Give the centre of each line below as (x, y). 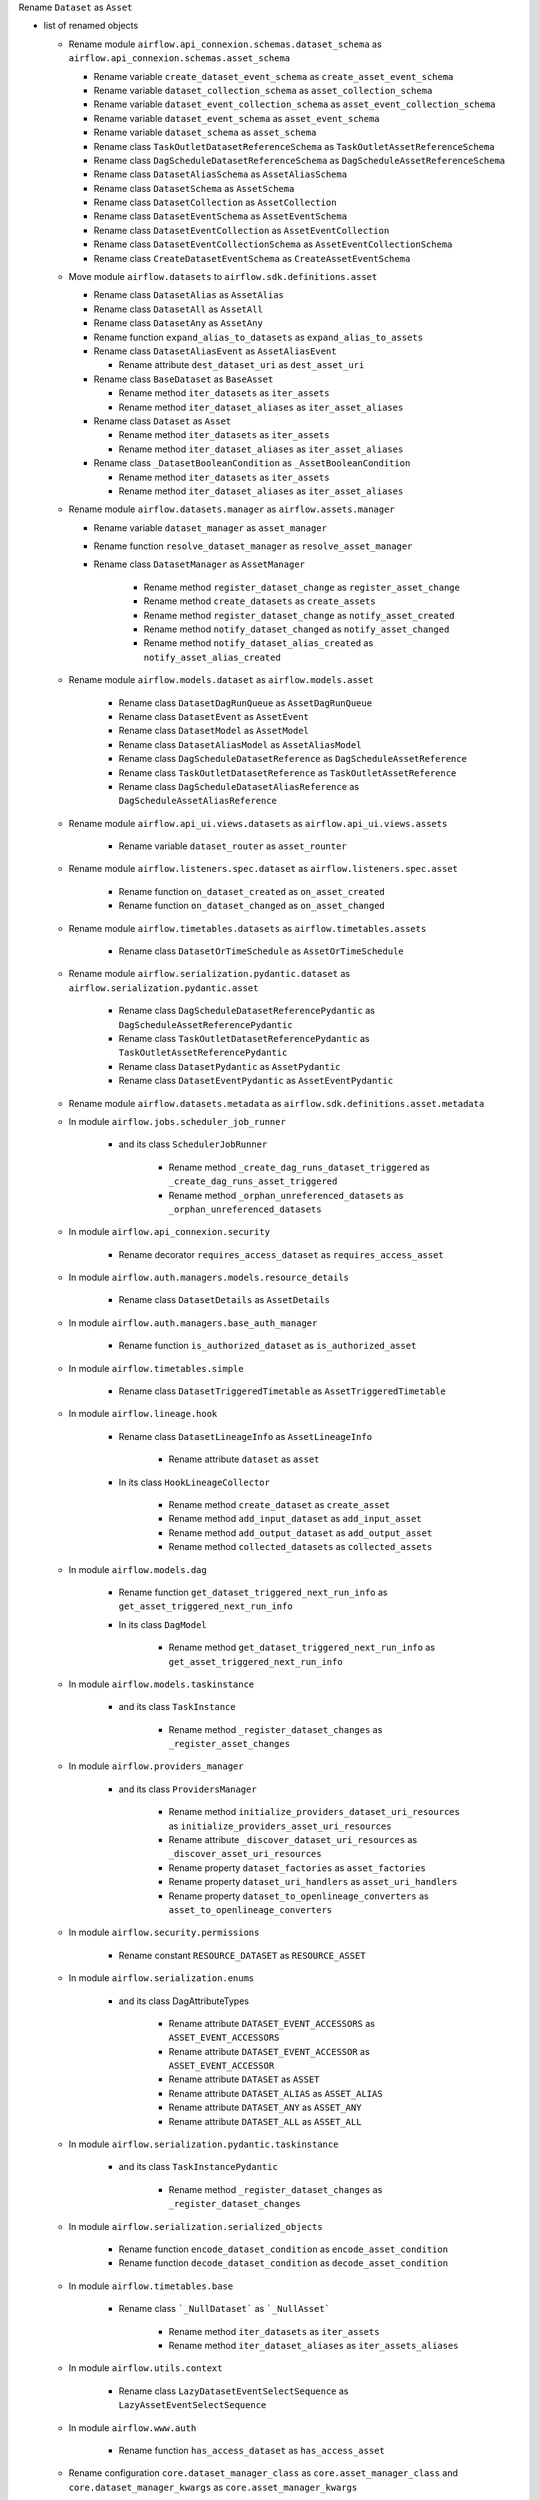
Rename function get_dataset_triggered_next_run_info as (253, 1592)
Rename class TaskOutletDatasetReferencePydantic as (244, 1038)
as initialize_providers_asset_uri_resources (280, 1826)
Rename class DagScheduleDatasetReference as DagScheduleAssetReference (292, 759)
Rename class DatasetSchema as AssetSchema (194, 188)
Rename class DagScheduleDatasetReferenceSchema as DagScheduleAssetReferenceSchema (299, 160)
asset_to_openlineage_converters (250, 1909)
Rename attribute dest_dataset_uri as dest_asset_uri (241, 365)
